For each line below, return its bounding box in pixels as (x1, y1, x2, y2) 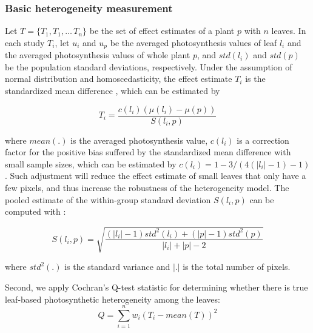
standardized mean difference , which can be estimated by (5, 84, 220, 97)
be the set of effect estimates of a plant (89, 24, 235, 37)
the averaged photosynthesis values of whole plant (5, 49, 190, 61)
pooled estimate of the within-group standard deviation (5, 193, 211, 206)
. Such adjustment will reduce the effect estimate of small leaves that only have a (5, 169, 306, 182)
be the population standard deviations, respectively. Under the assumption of (5, 60, 292, 73)
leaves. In (271, 24, 306, 37)
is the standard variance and (64, 260, 170, 273)
